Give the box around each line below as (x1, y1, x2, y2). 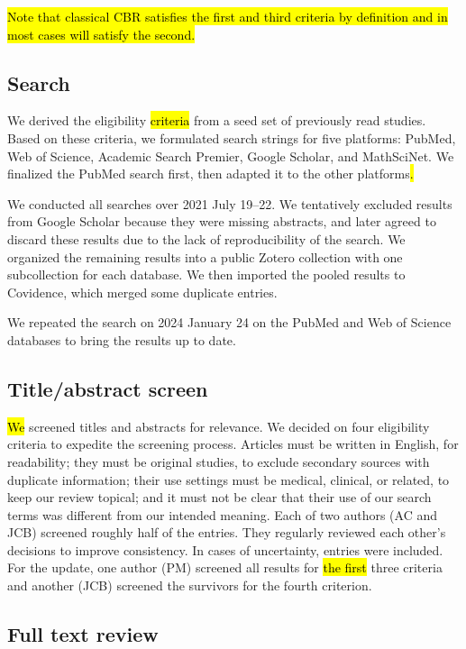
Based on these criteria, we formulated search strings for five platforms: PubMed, (7, 128, 456, 147)
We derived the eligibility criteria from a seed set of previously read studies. (7, 111, 426, 130)
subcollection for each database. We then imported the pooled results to (7, 265, 406, 284)
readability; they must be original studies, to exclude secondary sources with (7, 452, 430, 471)
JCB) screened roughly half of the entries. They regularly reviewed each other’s (7, 523, 446, 542)
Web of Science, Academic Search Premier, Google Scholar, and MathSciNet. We (7, 146, 454, 165)
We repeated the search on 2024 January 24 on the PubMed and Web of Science (7, 313, 452, 332)
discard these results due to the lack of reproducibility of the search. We (7, 229, 406, 248)
